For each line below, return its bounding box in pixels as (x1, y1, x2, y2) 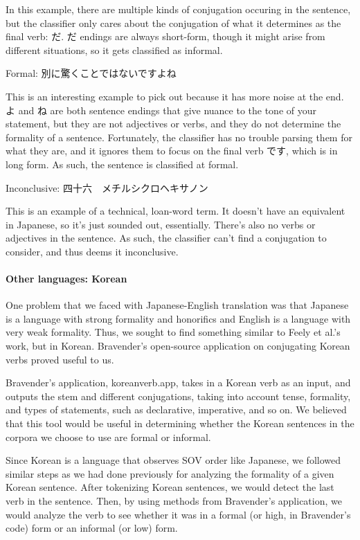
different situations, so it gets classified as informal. (6, 42, 223, 57)
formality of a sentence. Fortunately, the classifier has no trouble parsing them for (6, 129, 352, 144)
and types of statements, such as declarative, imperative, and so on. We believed (6, 402, 347, 417)
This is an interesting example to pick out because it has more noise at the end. (6, 89, 344, 103)
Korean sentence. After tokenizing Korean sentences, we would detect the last (6, 480, 334, 494)
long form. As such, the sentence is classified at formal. (6, 156, 239, 171)
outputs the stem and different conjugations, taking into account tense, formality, (6, 388, 351, 403)
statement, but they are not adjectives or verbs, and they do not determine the (6, 116, 341, 131)
